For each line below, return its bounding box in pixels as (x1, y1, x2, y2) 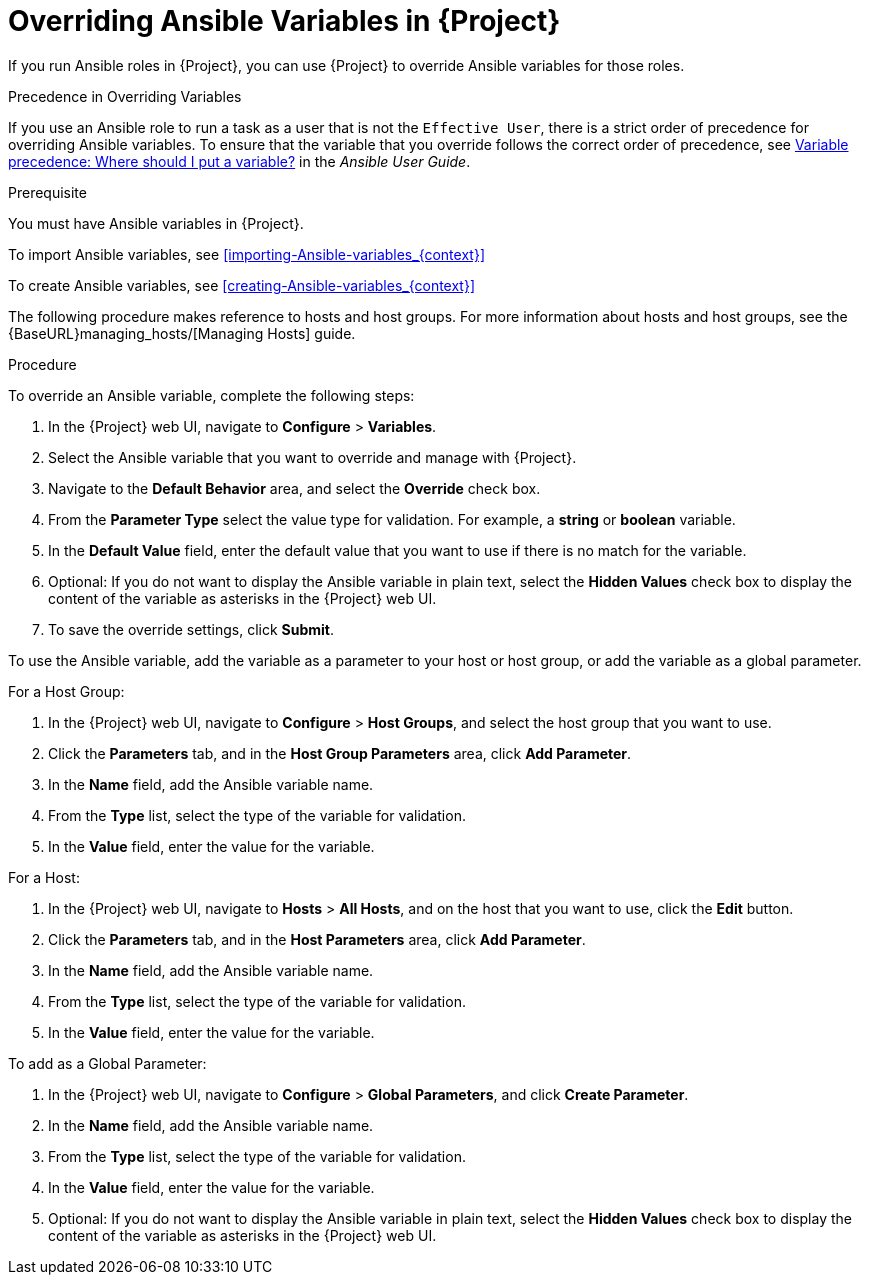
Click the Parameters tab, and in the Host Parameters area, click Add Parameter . (48, 930, 586, 948)
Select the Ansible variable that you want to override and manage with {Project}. (48, 448, 577, 466)
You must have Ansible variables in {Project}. (8, 214, 304, 232)
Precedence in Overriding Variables (8, 87, 242, 105)
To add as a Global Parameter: (8, 1054, 207, 1072)
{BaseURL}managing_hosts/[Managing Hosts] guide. (8, 324, 356, 342)
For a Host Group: (8, 682, 125, 700)
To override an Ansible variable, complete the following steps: (8, 386, 415, 404)
